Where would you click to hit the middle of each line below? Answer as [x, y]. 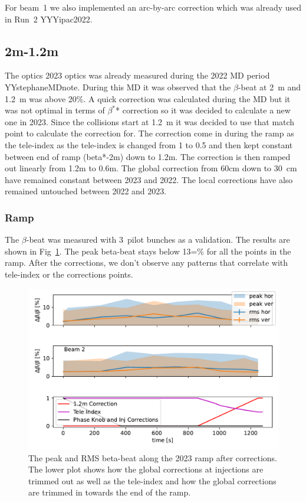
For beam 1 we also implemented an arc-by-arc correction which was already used [153, 7]
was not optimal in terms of [55, 110]
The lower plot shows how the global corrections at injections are [146, 469]
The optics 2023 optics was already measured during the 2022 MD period [137, 75]
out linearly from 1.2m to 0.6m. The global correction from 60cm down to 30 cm [151, 168]
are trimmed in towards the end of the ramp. [110, 492]
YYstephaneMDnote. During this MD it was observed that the [118, 87]
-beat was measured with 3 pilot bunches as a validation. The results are [158, 239]
